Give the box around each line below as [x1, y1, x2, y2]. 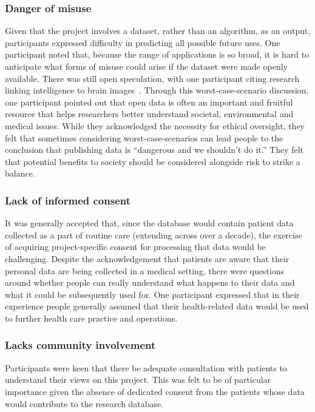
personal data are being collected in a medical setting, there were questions [5, 264, 285, 277]
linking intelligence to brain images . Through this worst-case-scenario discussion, [5, 84, 309, 96]
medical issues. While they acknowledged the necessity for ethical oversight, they [5, 119, 305, 132]
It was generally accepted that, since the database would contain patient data [5, 217, 294, 229]
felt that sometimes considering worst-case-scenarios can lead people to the [5, 131, 283, 144]
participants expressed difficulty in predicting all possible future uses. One [5, 36, 280, 49]
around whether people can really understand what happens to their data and [5, 276, 295, 289]
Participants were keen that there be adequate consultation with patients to [5, 361, 287, 374]
